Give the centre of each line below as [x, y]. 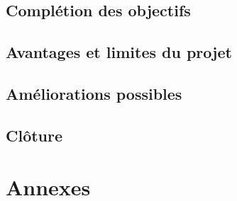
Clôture [34, 135]
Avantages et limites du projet [119, 52]
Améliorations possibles [94, 93]
